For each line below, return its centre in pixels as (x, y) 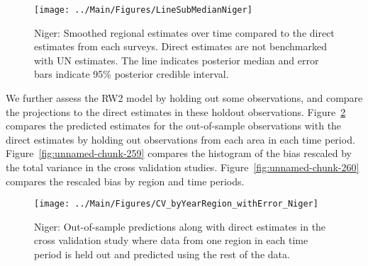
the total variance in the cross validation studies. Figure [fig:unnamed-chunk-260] (183, 167)
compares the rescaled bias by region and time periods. (125, 181)
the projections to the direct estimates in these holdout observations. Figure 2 (176, 111)
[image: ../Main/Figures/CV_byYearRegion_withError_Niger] (176, 204)
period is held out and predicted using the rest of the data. (162, 254)
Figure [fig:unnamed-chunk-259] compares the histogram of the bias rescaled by (179, 153)
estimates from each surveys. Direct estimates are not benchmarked (180, 46)
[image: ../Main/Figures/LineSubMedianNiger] (143, 10)
